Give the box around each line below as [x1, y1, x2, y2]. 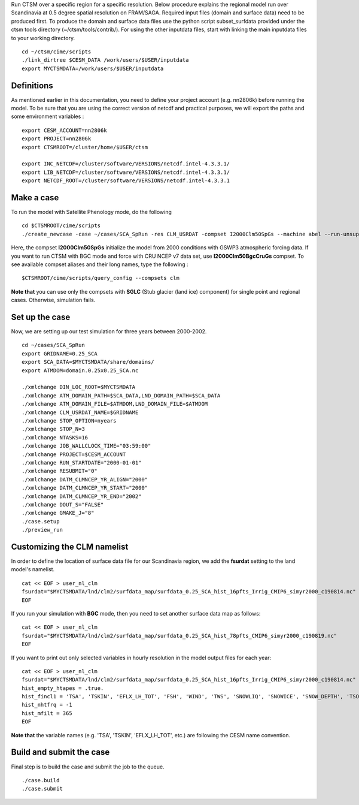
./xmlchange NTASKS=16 [22, 434, 89, 441]
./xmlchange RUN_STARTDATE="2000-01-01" [22, 459, 142, 466]
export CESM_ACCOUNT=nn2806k [22, 126, 107, 134]
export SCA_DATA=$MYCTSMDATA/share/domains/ [22, 358, 155, 366]
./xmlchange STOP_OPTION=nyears [22, 417, 117, 424]
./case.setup [22, 518, 60, 524]
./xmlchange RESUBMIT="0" [22, 468, 98, 475]
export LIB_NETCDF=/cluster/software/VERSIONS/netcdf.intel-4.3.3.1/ [22, 168, 230, 176]
